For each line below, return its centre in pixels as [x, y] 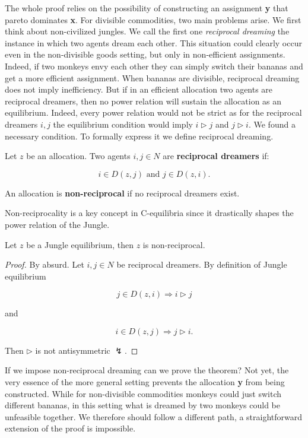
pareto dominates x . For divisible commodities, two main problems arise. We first [153, 19]
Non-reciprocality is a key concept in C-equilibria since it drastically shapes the [149, 213]
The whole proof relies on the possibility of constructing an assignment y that [147, 8]
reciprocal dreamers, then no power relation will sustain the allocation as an [143, 101]
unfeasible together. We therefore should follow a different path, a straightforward [154, 416]
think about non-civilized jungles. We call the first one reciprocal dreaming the [147, 31]
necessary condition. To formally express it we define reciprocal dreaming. [139, 136]
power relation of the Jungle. [57, 224]
